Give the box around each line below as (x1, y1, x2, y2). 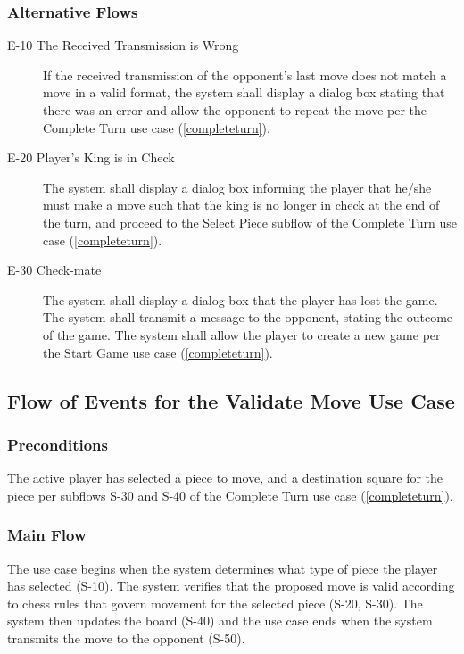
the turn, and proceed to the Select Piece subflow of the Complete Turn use (43, 212, 458, 231)
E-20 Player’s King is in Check (7, 148, 175, 167)
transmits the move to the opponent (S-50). (7, 628, 245, 647)
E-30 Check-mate (7, 261, 102, 279)
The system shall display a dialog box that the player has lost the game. (43, 290, 438, 309)
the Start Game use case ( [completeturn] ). (43, 343, 273, 361)
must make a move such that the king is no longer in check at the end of (43, 195, 440, 214)
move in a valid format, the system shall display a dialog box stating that (43, 83, 445, 102)
